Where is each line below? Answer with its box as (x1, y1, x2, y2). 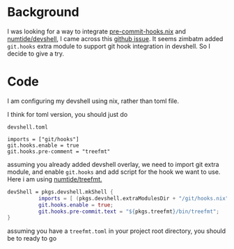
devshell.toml (7, 123, 49, 131)
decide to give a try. (7, 49, 65, 58)
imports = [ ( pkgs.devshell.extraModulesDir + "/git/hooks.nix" (38, 195, 229, 202)
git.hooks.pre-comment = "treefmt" (7, 147, 111, 155)
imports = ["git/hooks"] (7, 136, 79, 143)
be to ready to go (7, 234, 57, 243)
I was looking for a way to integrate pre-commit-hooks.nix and (7, 27, 187, 35)
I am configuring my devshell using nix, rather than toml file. (7, 97, 180, 105)
